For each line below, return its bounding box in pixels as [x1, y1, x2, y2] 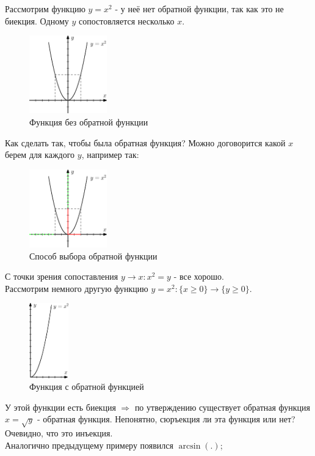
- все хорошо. [173, 270, 224, 283]
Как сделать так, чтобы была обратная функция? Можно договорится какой [5, 136, 286, 149]
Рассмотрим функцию [5, 2, 85, 15]
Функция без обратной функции [29, 115, 148, 128]
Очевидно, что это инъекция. [5, 427, 113, 439]
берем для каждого [5, 148, 75, 161]
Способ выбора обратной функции [29, 249, 157, 262]
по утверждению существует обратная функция [134, 400, 310, 413]
